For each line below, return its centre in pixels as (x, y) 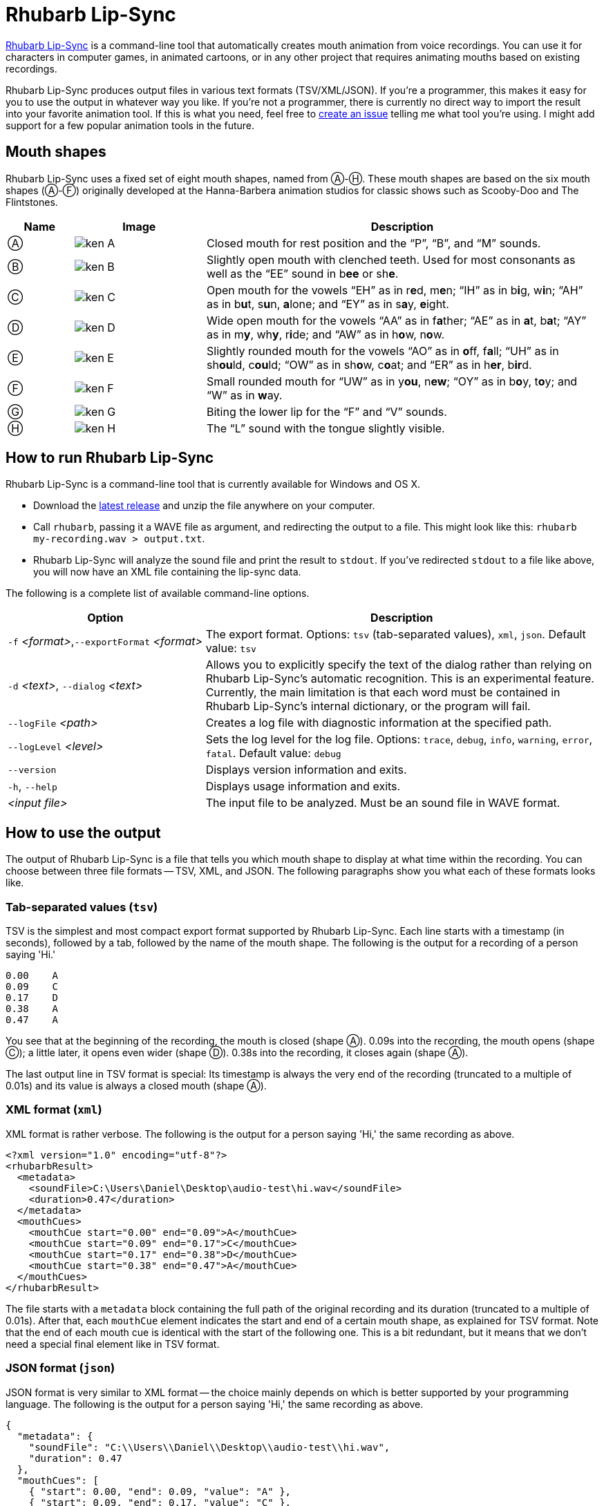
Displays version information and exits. (306, 770)
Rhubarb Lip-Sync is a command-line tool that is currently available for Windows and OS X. (213, 484)
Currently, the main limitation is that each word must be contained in (383, 693)
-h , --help (32, 787)
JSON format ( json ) (60, 1368)
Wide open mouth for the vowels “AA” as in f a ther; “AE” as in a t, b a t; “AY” (396, 320)
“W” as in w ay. (244, 395)
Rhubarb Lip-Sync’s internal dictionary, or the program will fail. (368, 706)
